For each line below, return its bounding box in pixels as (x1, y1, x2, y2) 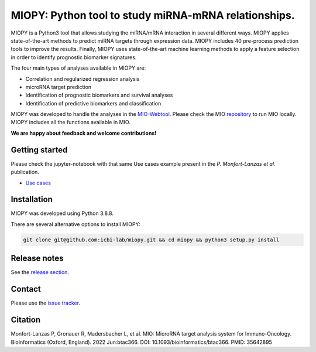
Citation (11, 315, 41, 325)
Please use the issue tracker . (11, 299, 80, 307)
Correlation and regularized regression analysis (25, 75, 140, 82)
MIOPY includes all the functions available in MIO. (11, 119, 131, 126)
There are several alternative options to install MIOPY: (11, 220, 140, 228)
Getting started (11, 145, 68, 155)
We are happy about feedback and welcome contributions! (11, 129, 157, 136)
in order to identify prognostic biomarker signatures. (11, 53, 137, 61)
